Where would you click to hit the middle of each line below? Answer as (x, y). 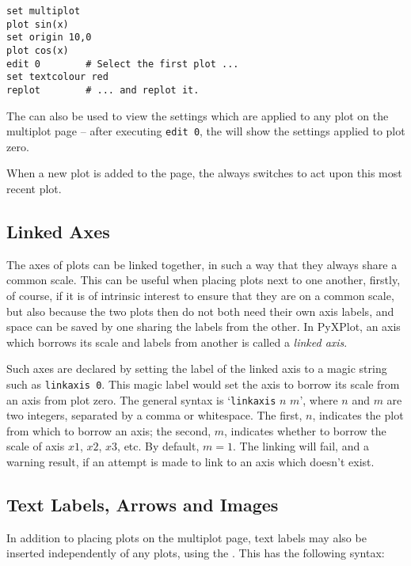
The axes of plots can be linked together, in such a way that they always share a (202, 264)
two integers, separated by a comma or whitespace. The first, (154, 415)
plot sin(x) (38, 24)
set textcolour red (57, 77)
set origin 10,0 (49, 38)
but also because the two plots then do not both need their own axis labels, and (200, 311)
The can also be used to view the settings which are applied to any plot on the (198, 115)
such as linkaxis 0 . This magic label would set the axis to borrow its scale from (203, 384)
